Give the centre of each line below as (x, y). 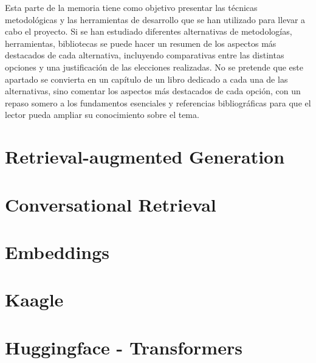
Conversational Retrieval (111, 204)
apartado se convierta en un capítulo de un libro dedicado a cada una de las (146, 79)
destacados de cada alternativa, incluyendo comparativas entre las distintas (145, 55)
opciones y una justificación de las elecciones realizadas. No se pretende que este (154, 67)
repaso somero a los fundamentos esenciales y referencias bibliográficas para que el (158, 102)
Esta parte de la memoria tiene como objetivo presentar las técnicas (131, 7)
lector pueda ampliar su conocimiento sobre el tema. (102, 115)
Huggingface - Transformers (124, 347)
